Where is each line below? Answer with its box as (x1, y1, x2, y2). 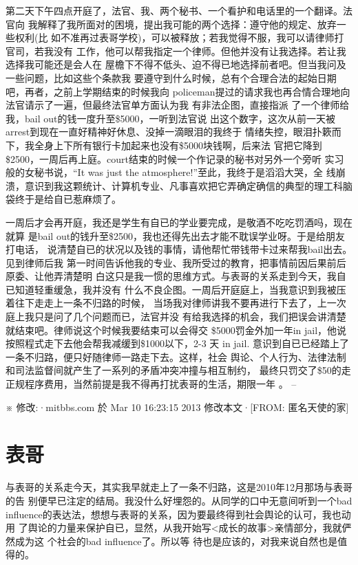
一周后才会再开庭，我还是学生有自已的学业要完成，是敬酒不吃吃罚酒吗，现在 (6, 214, 352, 229)
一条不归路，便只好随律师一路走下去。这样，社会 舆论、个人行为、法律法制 (6, 349, 346, 364)
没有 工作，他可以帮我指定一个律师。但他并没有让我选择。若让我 (53, 43, 346, 58)
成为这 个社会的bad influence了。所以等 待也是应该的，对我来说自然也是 (14, 533, 338, 548)
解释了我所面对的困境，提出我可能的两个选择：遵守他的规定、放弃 (37, 16, 337, 31)
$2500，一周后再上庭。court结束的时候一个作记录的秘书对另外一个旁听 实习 (6, 151, 344, 166)
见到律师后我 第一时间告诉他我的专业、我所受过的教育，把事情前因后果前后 (6, 255, 346, 269)
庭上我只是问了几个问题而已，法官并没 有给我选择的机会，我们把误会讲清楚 (6, 309, 346, 324)
